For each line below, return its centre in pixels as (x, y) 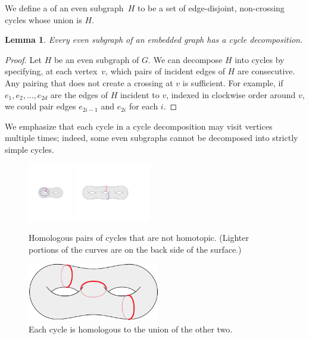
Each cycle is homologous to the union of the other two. (131, 329)
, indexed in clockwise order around (231, 94)
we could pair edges (40, 106)
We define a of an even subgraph (64, 8)
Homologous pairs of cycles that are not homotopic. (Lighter (139, 238)
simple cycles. (29, 149)
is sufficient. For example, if (233, 82)
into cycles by (260, 59)
